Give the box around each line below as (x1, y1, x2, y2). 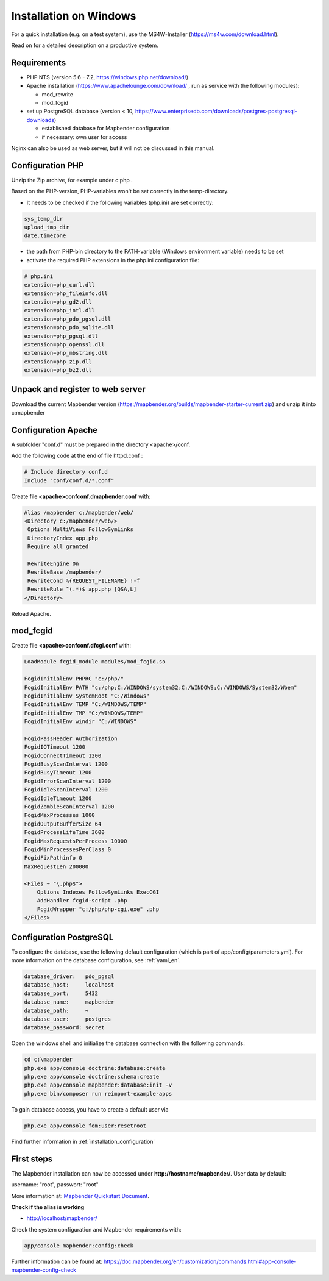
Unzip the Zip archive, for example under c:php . (11, 176, 133, 184)
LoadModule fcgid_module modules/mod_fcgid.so (24, 658, 166, 665)
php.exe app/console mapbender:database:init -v (24, 1082, 172, 1088)
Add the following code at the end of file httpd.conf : (11, 452, 143, 460)
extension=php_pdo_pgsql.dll (24, 315, 111, 323)
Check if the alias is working (11, 1203, 85, 1210)
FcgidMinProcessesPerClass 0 (24, 846, 111, 853)
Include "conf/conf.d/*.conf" (24, 477, 115, 484)
